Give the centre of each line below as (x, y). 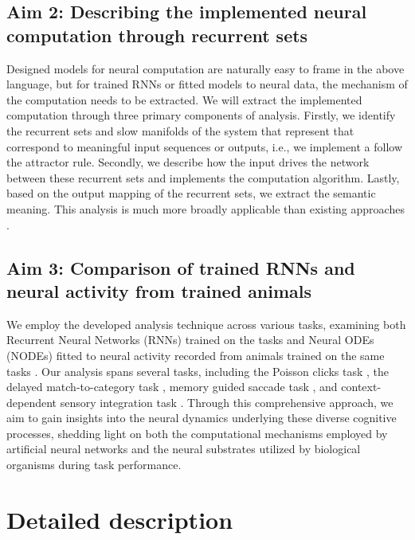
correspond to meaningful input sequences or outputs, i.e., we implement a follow (205, 146)
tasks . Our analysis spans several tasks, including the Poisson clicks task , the (198, 371)
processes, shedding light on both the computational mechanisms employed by (197, 433)
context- (361, 387)
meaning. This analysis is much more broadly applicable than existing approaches (206, 208)
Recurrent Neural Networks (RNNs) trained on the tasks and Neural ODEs (190, 340)
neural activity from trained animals (159, 290)
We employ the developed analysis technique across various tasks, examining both (206, 324)
